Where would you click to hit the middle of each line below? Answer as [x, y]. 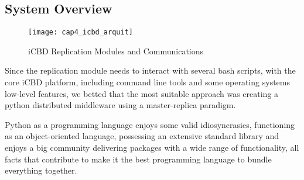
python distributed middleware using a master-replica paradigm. [120, 105]
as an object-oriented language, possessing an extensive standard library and [142, 136]
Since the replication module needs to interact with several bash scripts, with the [150, 70]
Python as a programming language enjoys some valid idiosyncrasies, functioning [150, 124]
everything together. [41, 170]
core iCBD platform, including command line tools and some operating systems [147, 82]
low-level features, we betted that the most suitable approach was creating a [142, 93]
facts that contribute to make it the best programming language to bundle [138, 159]
